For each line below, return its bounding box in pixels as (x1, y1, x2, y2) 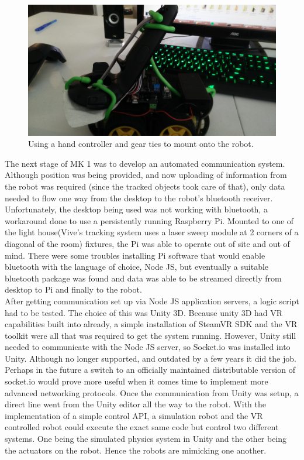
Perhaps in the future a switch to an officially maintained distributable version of (5, 363, 295, 376)
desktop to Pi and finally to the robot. (5, 283, 142, 296)
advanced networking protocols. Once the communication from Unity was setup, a (5, 386, 299, 399)
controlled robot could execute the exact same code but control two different (5, 421, 279, 433)
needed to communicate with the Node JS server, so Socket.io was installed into (5, 341, 291, 353)
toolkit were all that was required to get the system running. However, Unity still (5, 329, 296, 341)
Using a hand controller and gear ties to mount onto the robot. (28, 138, 254, 150)
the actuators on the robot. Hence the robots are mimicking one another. (5, 444, 267, 456)
